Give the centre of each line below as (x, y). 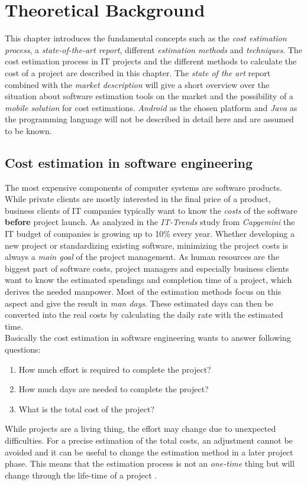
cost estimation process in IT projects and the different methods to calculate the (151, 61)
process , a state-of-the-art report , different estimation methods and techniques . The (153, 49)
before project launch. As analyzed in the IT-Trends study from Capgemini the (150, 222)
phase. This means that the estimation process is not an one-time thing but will (150, 463)
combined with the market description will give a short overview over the (137, 84)
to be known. (28, 130)
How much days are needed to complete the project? (114, 389)
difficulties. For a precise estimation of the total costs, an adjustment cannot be (149, 440)
